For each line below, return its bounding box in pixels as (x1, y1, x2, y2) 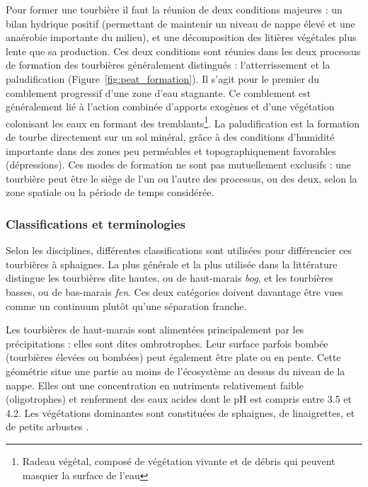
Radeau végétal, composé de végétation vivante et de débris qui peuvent (22, 453, 335, 468)
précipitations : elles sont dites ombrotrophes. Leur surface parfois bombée (6, 336, 328, 350)
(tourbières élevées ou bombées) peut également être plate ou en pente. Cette (6, 350, 341, 365)
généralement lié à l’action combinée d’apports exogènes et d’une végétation (6, 99, 335, 114)
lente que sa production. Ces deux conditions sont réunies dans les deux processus (6, 43, 361, 58)
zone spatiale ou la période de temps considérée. (6, 185, 214, 200)
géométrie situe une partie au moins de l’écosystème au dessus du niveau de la (6, 363, 345, 378)
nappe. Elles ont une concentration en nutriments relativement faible (6, 377, 304, 392)
